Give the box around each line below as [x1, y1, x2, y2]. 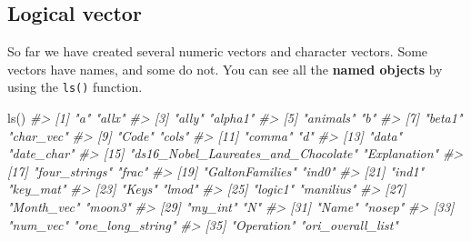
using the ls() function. [7, 77, 143, 96]
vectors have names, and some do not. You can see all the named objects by [7, 59, 443, 78]
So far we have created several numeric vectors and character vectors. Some [7, 42, 428, 61]
